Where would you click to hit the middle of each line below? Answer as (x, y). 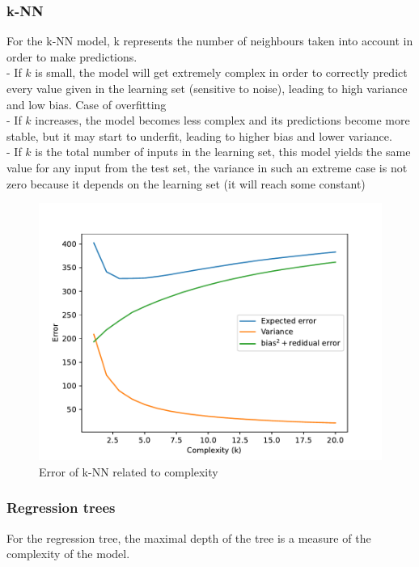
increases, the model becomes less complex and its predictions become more (222, 120)
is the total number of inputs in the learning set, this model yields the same (223, 152)
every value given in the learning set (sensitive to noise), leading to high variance (207, 88)
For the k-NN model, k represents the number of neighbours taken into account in (210, 41)
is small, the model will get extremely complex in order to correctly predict (221, 72)
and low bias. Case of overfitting (87, 104)
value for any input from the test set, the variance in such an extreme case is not (207, 167)
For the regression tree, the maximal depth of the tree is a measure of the (189, 537)
